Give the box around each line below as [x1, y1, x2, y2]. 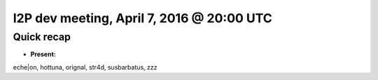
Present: [30, 50, 56, 58]
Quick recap [13, 31, 71, 43]
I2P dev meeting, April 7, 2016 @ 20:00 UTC [13, 10, 273, 26]
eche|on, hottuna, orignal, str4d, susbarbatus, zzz [13, 63, 157, 71]
